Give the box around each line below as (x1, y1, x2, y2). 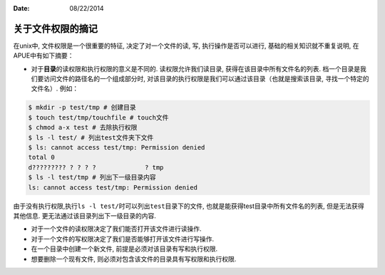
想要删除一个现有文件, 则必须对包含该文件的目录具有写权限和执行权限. (31, 254, 237, 263)
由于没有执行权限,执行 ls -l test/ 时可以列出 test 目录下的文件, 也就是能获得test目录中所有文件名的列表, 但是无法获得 (13, 202, 365, 210)
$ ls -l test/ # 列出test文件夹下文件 (28, 133, 154, 142)
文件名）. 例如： (31, 84, 78, 93)
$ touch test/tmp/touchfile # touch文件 (28, 113, 169, 121)
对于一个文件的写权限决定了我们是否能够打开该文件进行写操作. (31, 234, 215, 243)
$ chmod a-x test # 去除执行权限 (28, 123, 138, 132)
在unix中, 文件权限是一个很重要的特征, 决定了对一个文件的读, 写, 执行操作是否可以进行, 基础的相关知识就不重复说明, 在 (13, 41, 359, 50)
